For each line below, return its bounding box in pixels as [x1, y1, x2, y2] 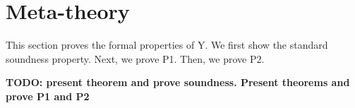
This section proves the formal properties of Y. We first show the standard [6, 37, 328, 52]
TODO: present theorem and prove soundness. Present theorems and [6, 75, 350, 90]
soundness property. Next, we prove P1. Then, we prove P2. [6, 51, 265, 66]
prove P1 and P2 [6, 88, 90, 103]
